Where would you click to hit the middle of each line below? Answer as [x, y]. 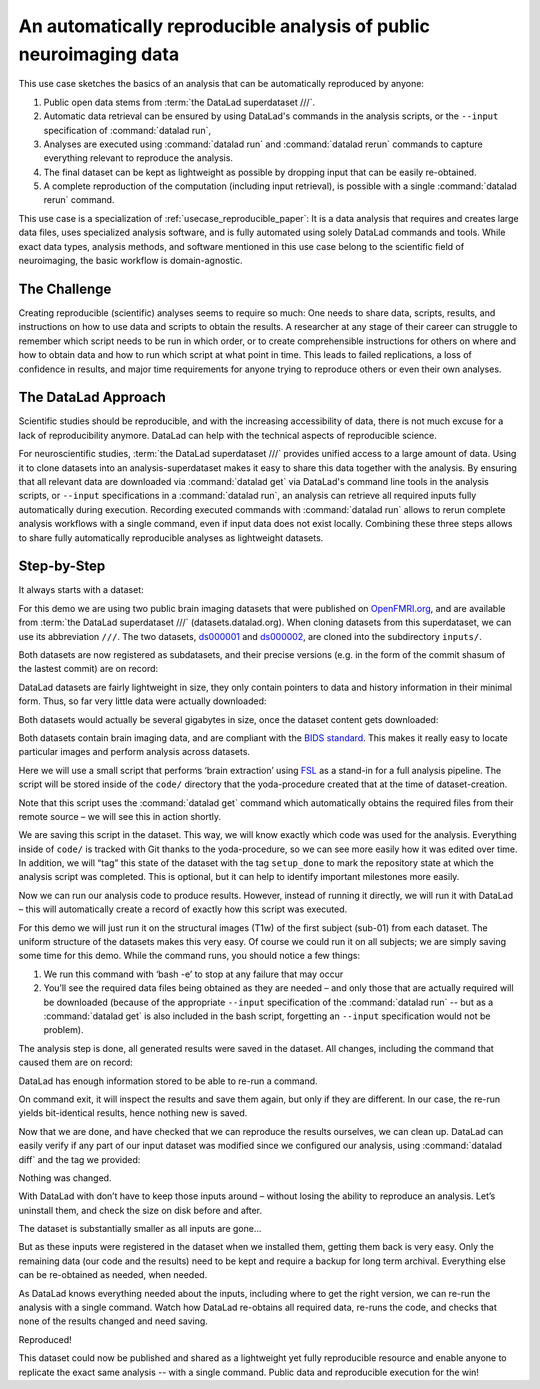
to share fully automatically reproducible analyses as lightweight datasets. [171, 537]
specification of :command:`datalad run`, [127, 130]
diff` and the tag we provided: [79, 1159]
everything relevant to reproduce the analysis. [138, 158]
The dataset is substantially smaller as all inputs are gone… [140, 1229]
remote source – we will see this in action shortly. [120, 816]
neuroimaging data [99, 54]
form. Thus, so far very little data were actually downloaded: [142, 701]
